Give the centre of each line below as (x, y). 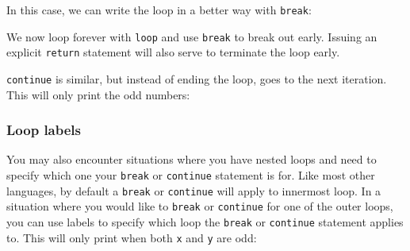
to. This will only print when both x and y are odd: (132, 237)
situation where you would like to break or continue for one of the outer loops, (200, 206)
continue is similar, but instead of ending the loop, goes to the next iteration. (197, 78)
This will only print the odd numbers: (98, 94)
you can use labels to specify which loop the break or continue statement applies (205, 222)
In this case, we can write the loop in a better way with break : (159, 10)
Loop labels (44, 130)
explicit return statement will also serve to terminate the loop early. (173, 52)
